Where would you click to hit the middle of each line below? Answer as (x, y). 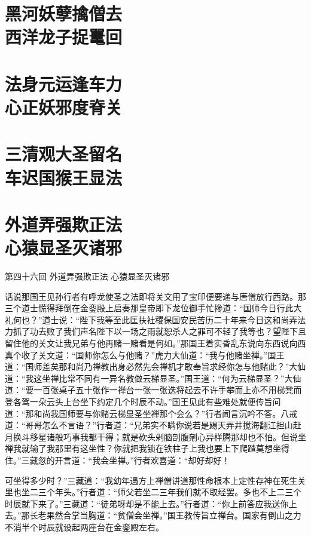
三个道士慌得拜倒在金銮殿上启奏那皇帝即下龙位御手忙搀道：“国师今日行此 (149, 308)
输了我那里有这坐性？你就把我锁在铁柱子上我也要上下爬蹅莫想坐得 (159, 448)
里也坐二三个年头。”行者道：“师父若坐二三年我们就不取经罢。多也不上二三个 (153, 492)
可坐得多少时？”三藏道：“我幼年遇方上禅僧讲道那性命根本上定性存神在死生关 (155, 480)
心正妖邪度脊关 (64, 107)
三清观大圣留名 (64, 154)
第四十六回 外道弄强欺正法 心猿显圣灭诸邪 (87, 276)
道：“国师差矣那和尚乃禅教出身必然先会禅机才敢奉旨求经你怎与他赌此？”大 (151, 366)
